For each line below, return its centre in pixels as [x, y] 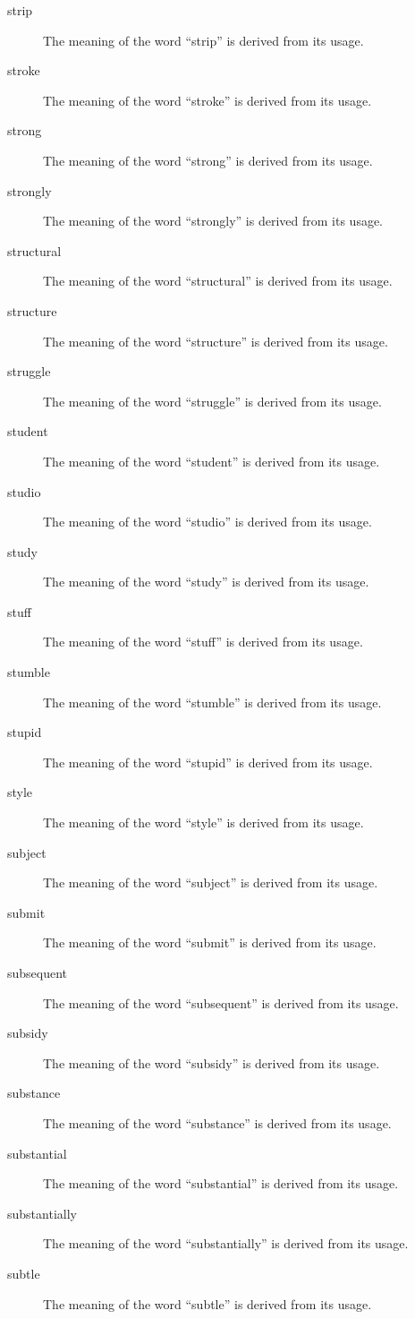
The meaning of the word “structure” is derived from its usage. [216, 341]
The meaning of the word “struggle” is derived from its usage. [212, 401]
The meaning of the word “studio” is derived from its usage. [207, 522]
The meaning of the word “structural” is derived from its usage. [218, 281]
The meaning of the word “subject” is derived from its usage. [211, 882]
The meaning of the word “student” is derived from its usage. [212, 461]
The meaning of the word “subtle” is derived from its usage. [207, 1303]
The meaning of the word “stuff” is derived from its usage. [203, 642]
